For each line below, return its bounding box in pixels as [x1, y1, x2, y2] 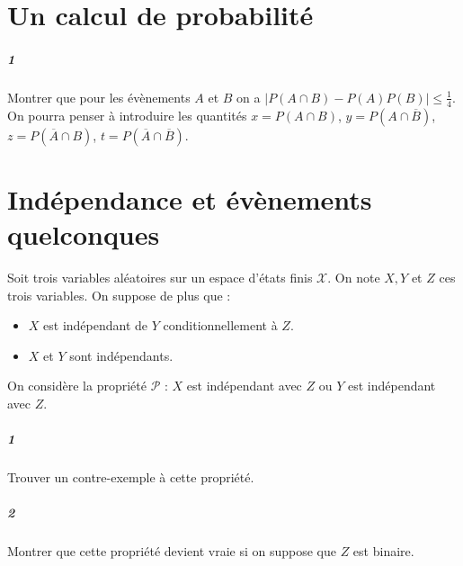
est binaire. [352, 542, 414, 561]
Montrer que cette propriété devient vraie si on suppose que [7, 542, 336, 561]
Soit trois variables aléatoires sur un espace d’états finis [7, 268, 313, 287]
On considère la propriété [7, 376, 147, 395]
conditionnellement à [163, 316, 278, 335]
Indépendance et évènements [7, 180, 372, 217]
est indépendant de [43, 316, 148, 335]
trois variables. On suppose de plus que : [7, 285, 231, 304]
